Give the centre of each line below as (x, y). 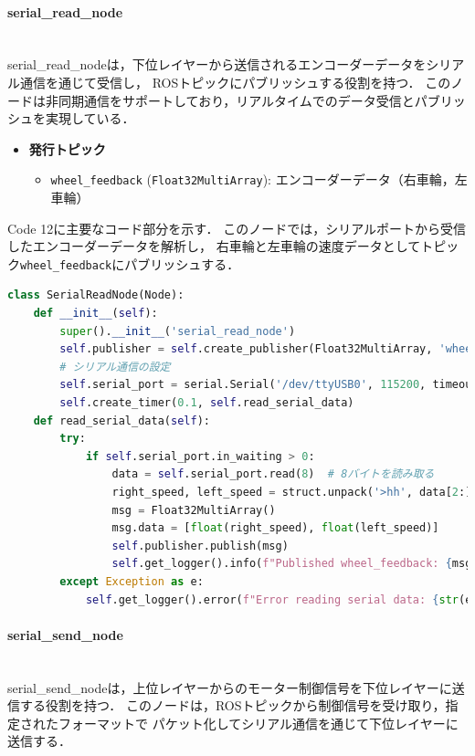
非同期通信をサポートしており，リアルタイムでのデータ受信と (230, 100)
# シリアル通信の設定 (115, 367)
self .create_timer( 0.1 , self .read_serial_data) (207, 403)
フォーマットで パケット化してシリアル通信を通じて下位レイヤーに (258, 723)
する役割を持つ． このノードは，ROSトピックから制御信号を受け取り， (232, 705)
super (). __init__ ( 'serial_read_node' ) (178, 331)
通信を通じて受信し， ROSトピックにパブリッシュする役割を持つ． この (235, 82)
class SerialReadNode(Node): (96, 295)
